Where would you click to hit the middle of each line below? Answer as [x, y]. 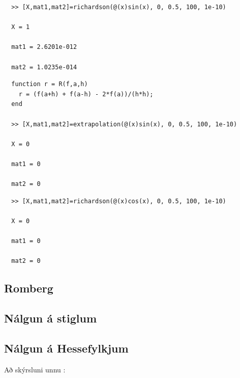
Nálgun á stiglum [51, 318]
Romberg [29, 288]
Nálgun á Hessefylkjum [66, 348]
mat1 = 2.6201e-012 [44, 47]
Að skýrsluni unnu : [35, 369]
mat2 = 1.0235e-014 [44, 67]
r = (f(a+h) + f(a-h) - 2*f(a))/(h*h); [86, 94]
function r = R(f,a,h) [50, 84]
